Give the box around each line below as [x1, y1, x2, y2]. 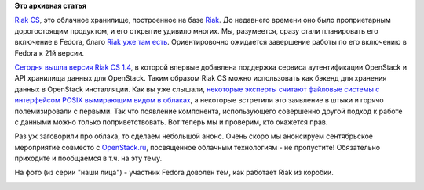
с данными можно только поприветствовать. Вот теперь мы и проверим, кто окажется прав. [14, 117, 328, 127]
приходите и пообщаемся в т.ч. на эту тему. [14, 153, 163, 163]
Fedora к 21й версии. [14, 48, 85, 58]
